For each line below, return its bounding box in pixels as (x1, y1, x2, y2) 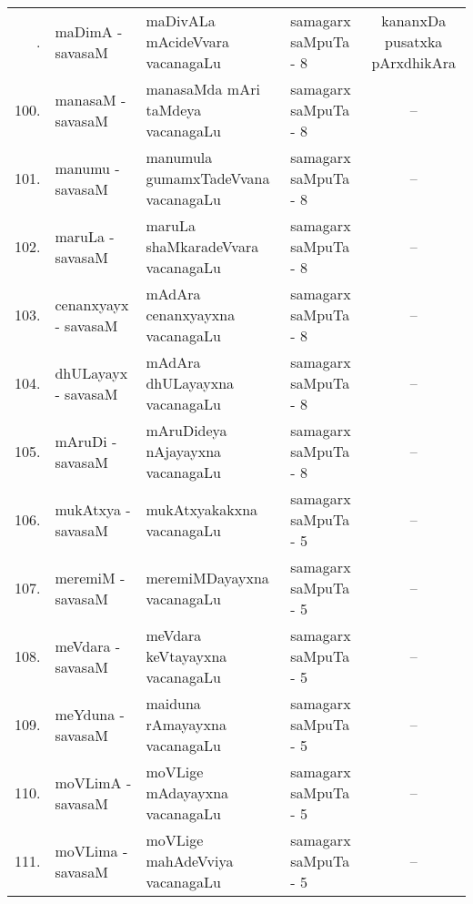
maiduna (146, 693, 201, 714)
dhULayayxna (146, 372, 235, 393)
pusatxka (385, 31, 443, 52)
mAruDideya (146, 420, 227, 441)
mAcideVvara (146, 31, 230, 52)
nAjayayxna (146, 441, 222, 462)
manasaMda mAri (146, 78, 260, 99)
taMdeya (146, 99, 202, 120)
